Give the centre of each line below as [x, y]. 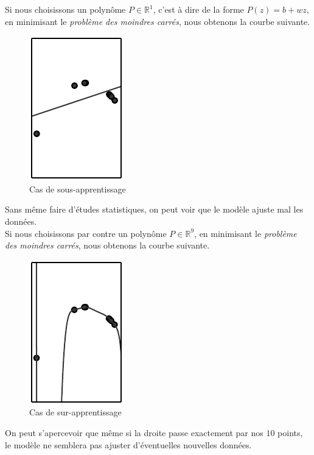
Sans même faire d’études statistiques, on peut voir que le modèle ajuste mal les [154, 209]
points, [290, 432]
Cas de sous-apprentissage [78, 189]
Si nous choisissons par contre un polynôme [86, 233]
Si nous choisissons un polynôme [65, 9]
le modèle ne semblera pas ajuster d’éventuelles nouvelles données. [128, 444]
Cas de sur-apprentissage [75, 412]
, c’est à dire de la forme [198, 9]
